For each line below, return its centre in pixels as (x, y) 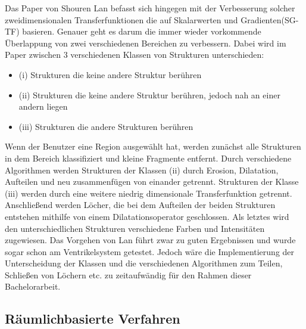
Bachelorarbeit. (33, 286)
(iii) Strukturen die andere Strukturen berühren (106, 126)
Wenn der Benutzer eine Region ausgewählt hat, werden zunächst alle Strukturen (153, 146)
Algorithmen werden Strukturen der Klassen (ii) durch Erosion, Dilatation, (142, 170)
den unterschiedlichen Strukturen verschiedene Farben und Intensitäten (135, 228)
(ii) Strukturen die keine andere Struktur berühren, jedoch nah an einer (149, 94)
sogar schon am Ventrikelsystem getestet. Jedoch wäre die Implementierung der (150, 251)
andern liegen (43, 106)
